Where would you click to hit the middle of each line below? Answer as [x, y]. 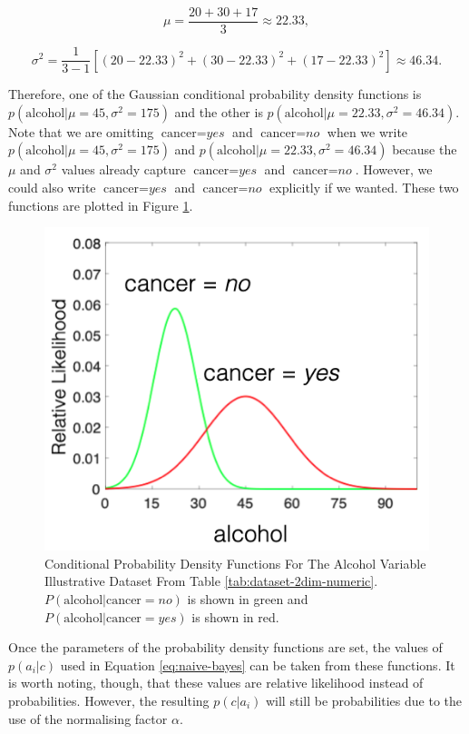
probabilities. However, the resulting [109, 700]
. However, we [394, 169]
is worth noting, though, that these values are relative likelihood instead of [216, 683]
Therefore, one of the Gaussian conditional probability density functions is [215, 94]
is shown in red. [235, 616]
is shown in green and [248, 598]
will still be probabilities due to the [364, 700]
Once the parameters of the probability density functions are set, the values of [225, 647]
